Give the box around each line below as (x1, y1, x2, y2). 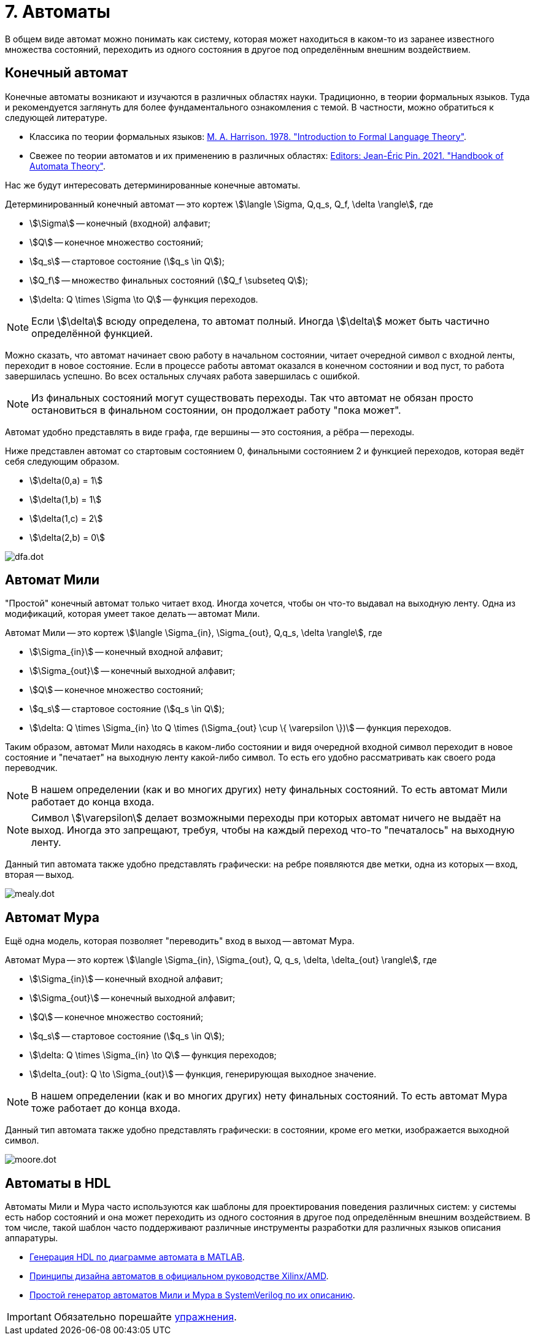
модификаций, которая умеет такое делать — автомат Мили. (5, 608, 260, 619)
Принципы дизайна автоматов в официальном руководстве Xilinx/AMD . (29, 1271, 329, 1282)
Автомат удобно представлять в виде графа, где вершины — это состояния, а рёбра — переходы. (5, 426, 415, 437)
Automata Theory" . (29, 160, 106, 171)
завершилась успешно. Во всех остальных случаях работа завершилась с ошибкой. (5, 370, 360, 381)
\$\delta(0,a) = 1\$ (29, 475, 103, 486)
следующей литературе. (5, 112, 107, 123)
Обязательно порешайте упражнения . (53, 1311, 237, 1323)
